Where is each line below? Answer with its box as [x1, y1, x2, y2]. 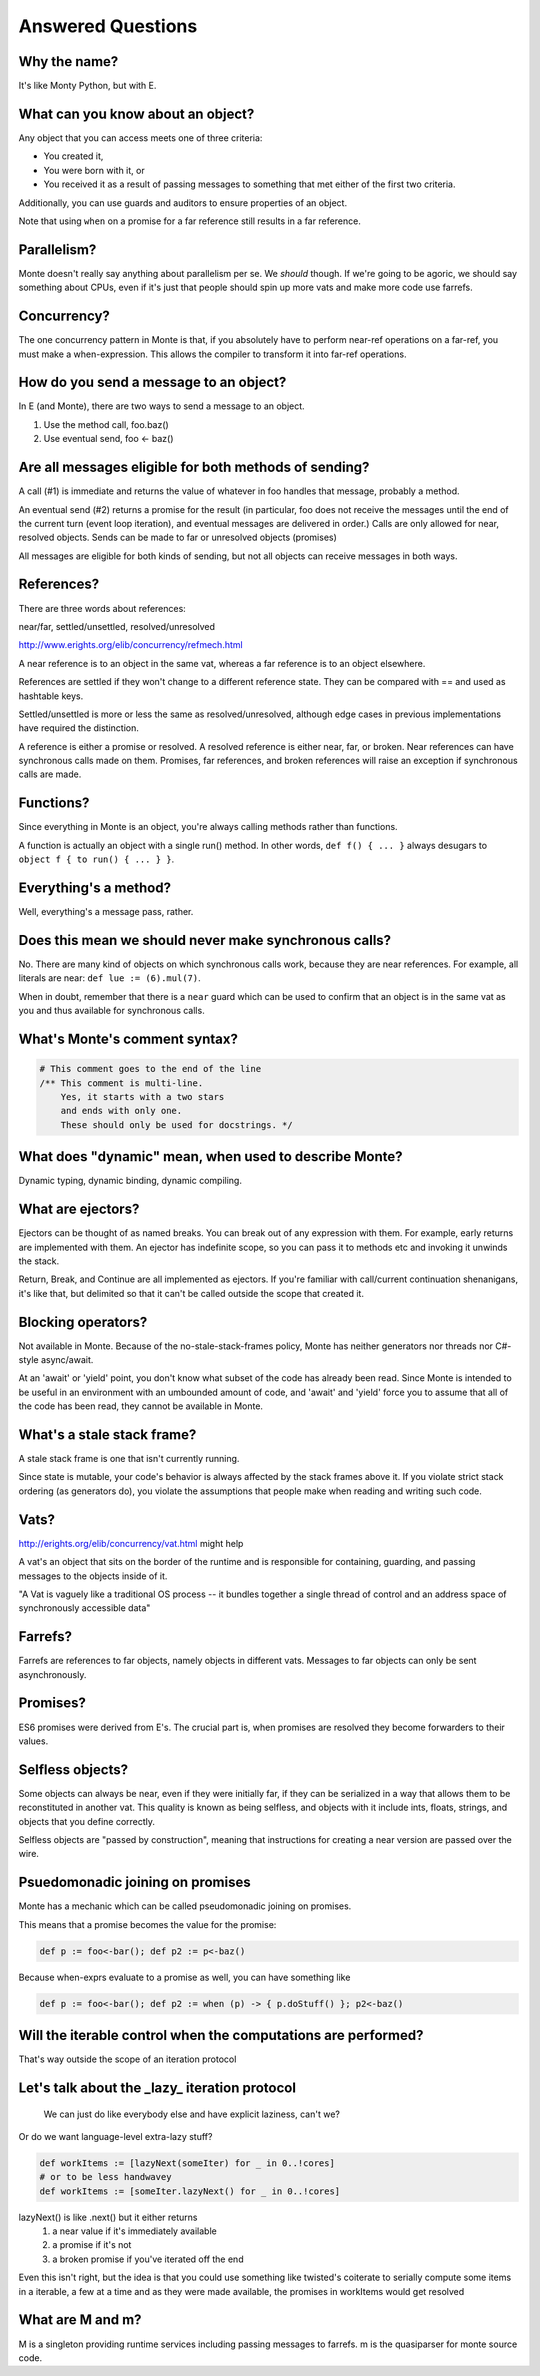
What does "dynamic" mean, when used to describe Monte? [18, 1148, 404, 1165]
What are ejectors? [18, 1201, 140, 1218]
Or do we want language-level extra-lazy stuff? [18, 2130, 213, 2142]
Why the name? [18, 53, 119, 70]
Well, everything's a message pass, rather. [18, 906, 194, 918]
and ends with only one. [60, 1105, 183, 1117]
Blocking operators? [18, 1313, 148, 1330]
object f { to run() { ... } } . [18, 853, 175, 865]
